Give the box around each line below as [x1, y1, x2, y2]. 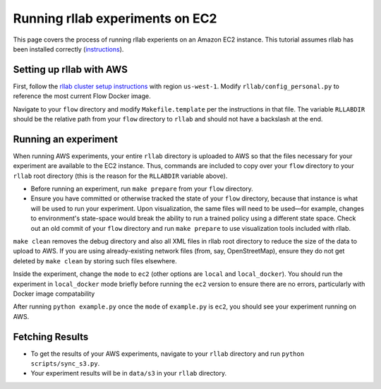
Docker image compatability [13, 289, 95, 298]
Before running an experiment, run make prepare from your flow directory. [30, 184, 253, 193]
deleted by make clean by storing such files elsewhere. [13, 256, 177, 265]
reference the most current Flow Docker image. [13, 92, 151, 100]
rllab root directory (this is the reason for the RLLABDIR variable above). [13, 172, 228, 180]
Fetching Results [13, 330, 89, 342]
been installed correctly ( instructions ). [13, 44, 124, 53]
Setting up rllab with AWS [13, 64, 128, 76]
